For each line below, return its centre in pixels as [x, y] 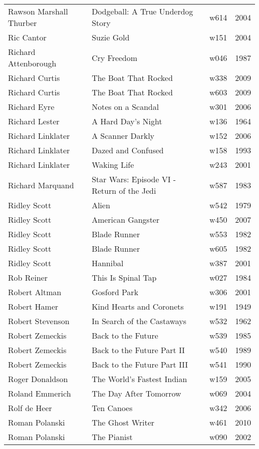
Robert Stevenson [39, 321]
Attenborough [32, 63]
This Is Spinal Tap [124, 277]
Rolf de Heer [30, 408]
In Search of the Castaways [139, 321]
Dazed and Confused [128, 150]
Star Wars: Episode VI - [134, 179]
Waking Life [113, 165]
